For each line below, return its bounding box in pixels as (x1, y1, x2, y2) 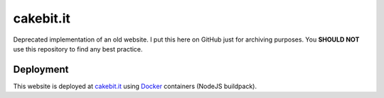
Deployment (13, 63, 69, 75)
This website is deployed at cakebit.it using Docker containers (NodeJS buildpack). (13, 82, 257, 90)
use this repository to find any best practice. (13, 44, 143, 53)
